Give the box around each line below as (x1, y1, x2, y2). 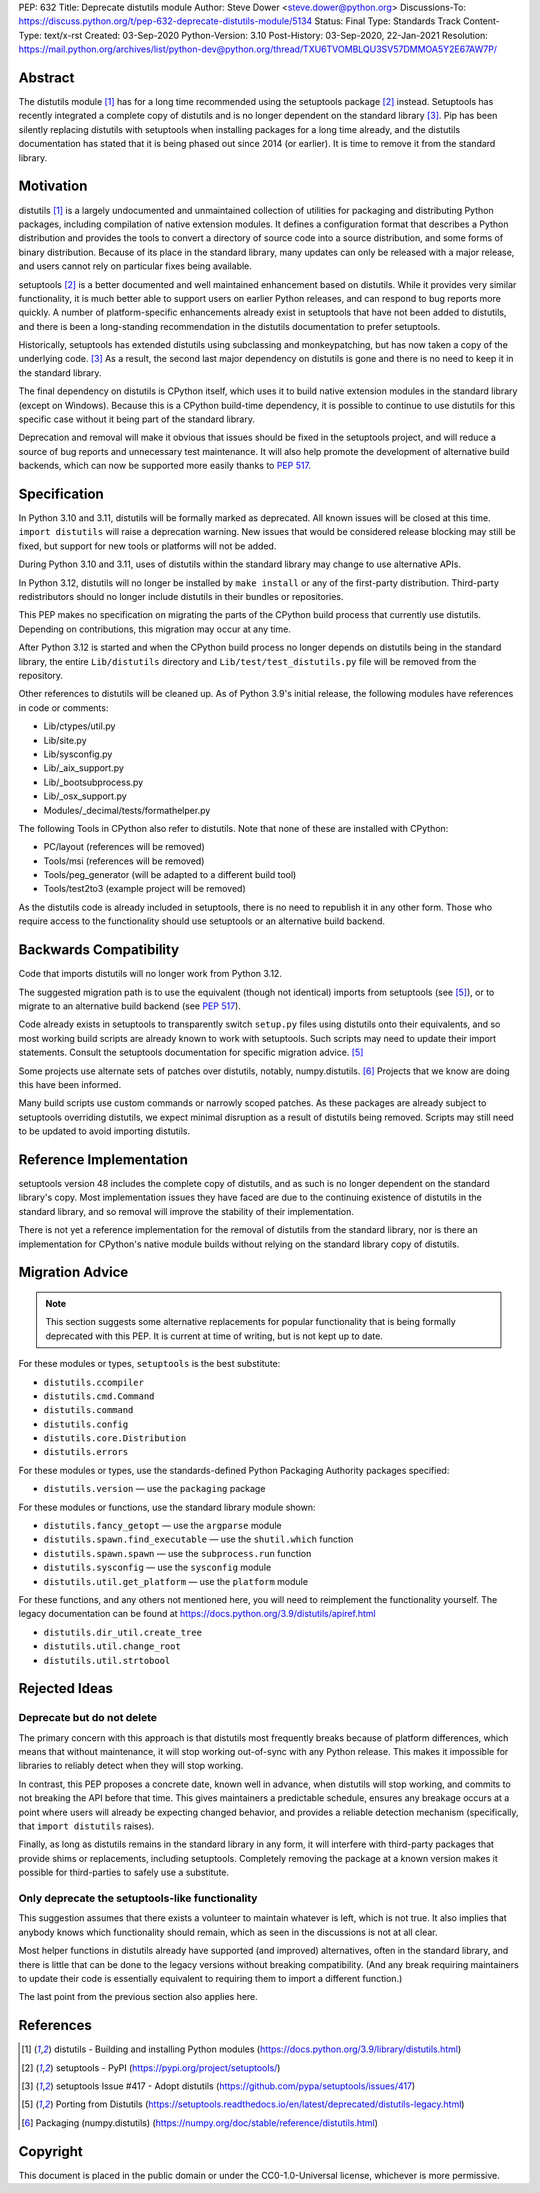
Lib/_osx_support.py (43, 790, 127, 802)
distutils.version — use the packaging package (43, 1483, 266, 1495)
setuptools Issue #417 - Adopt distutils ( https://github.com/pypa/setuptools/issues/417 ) (55, 2080, 416, 2092)
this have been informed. (18, 1078, 122, 1090)
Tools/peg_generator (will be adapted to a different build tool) (43, 869, 297, 881)
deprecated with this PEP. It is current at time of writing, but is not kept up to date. (45, 1330, 384, 1342)
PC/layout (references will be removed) (43, 841, 205, 853)
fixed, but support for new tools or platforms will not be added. (18, 540, 277, 552)
